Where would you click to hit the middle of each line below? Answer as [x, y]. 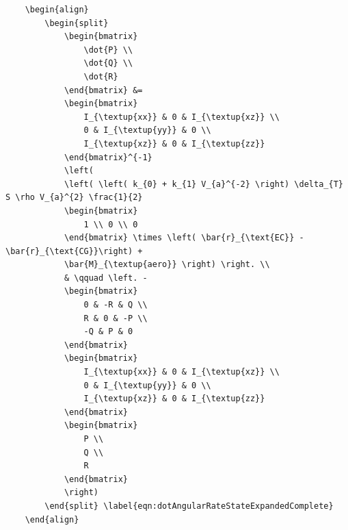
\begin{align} [57, 10]
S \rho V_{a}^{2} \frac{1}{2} [74, 198]
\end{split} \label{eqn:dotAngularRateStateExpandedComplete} [189, 506]
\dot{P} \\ [108, 50]
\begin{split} [77, 23]
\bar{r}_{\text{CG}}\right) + [74, 251]
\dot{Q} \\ [108, 63]
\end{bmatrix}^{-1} [108, 157]
